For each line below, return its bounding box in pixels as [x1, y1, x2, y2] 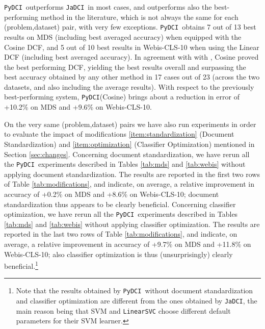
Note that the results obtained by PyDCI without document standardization [16, 285, 253, 296]
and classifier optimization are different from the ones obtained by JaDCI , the [16, 295, 257, 306]
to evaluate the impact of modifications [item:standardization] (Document [4, 129, 234, 139]
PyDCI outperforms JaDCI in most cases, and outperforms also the [4, 2, 212, 12]
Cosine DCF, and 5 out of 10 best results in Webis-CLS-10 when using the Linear [4, 41, 259, 52]
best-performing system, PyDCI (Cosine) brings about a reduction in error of [4, 91, 240, 102]
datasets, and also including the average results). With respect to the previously [4, 81, 254, 92]
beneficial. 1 [4, 259, 38, 271]
